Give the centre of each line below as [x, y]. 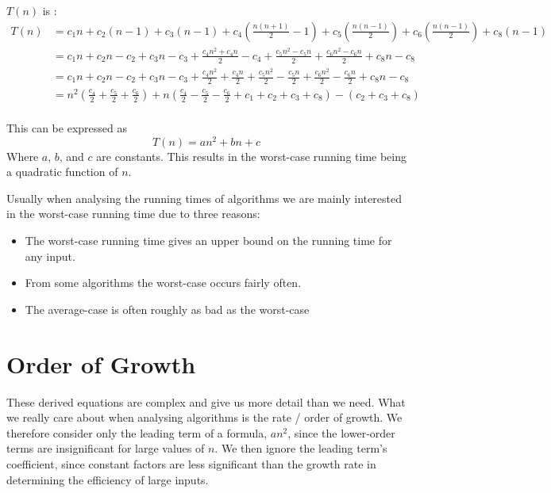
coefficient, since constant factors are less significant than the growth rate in [191, 463]
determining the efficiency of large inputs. [108, 479]
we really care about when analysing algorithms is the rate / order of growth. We [204, 417]
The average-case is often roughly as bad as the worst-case [167, 309]
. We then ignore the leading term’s [301, 448]
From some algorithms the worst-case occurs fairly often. [163, 283]
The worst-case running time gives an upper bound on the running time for [208, 241]
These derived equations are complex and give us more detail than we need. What [206, 401]
